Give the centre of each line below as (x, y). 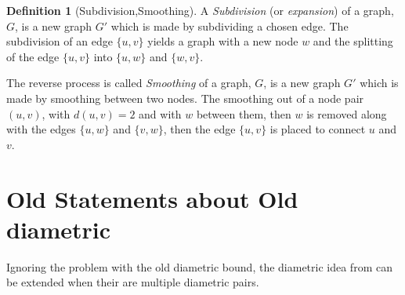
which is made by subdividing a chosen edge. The (230, 25)
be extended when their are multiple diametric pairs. (133, 282)
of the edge (33, 56)
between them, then (244, 113)
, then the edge (199, 129)
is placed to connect (318, 129)
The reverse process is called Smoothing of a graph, (129, 83)
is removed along (347, 113)
